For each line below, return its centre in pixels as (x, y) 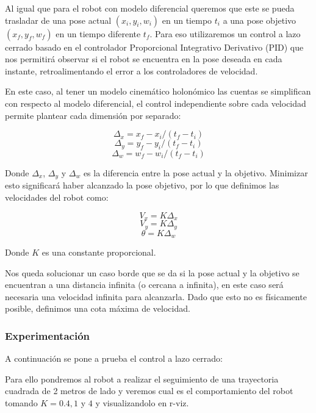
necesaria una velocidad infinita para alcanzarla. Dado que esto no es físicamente (156, 296)
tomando (21, 402)
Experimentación (47, 335)
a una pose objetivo (260, 20)
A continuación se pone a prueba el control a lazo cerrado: (114, 358)
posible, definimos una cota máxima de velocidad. (98, 308)
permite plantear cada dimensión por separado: (93, 115)
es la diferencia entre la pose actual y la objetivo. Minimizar (196, 172)
